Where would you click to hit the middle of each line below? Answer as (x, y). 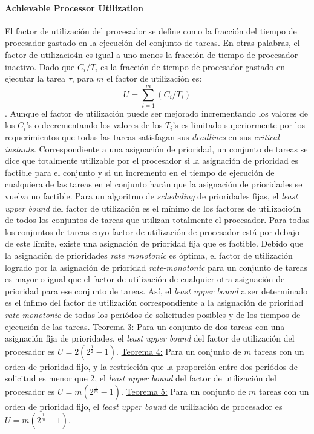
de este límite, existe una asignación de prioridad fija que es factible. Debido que (154, 243)
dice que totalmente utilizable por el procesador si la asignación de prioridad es (152, 160)
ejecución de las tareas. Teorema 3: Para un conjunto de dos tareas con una (145, 326)
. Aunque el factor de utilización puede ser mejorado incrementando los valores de (156, 113)
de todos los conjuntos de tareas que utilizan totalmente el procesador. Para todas (157, 220)
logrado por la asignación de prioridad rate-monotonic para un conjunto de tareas (156, 267)
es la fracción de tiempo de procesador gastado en (193, 66)
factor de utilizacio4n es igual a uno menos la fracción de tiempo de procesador (152, 54)
